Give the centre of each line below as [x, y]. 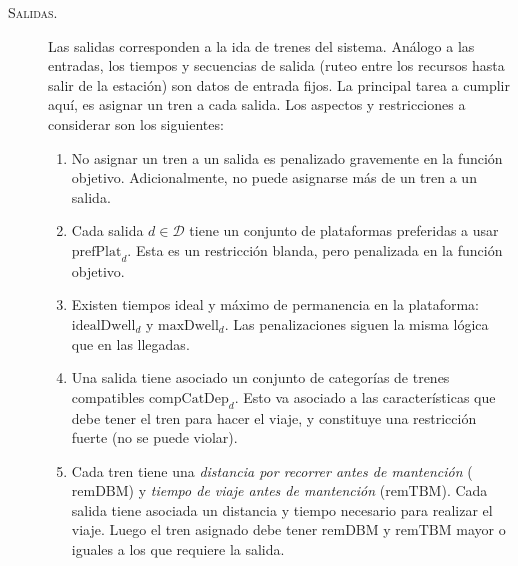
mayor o [481, 529]
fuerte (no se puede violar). [154, 437]
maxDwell [188, 325]
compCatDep [188, 398]
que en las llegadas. [130, 343]
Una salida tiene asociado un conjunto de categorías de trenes [260, 377]
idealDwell [103, 325]
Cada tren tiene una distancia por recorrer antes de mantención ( [272, 470]
